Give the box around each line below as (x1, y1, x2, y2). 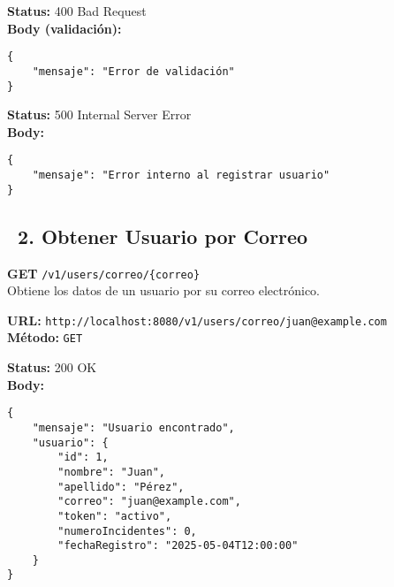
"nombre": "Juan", (57, 465, 165, 478)
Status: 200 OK (7, 358, 97, 377)
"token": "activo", (57, 509, 172, 522)
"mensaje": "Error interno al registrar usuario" (32, 169, 330, 181)
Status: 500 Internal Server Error (7, 105, 192, 124)
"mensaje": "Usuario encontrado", (32, 421, 235, 434)
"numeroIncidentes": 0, (57, 524, 197, 537)
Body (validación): (7, 19, 122, 37)
